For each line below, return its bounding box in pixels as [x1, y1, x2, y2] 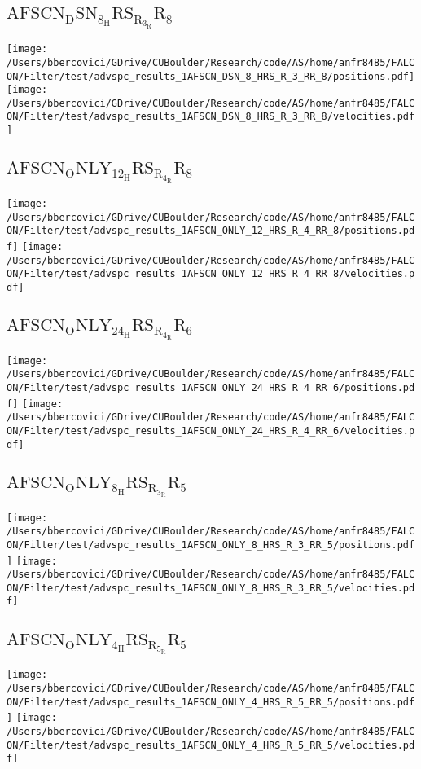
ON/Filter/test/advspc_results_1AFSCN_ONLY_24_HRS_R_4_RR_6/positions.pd [7, 382, 415, 394]
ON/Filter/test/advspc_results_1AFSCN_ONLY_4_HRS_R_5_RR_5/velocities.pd [7, 739, 415, 751]
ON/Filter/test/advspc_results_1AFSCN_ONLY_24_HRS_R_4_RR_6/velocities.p [7, 425, 415, 437]
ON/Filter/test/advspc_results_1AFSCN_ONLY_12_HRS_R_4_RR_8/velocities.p [7, 268, 415, 280]
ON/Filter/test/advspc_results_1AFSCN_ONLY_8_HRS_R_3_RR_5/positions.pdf [7, 538, 415, 551]
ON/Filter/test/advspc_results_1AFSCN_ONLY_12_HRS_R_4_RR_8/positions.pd [7, 225, 415, 237]
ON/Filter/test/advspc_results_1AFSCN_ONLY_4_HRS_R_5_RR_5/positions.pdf [7, 696, 415, 708]
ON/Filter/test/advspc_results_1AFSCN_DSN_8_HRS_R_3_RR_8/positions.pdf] [7, 70, 415, 82]
